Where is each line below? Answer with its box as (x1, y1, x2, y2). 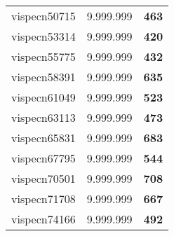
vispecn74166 (11, 211, 76, 227)
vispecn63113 (11, 109, 76, 125)
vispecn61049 (11, 89, 76, 105)
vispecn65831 (11, 130, 76, 146)
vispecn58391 (11, 69, 76, 85)
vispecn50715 (11, 8, 76, 24)
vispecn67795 (11, 150, 76, 166)
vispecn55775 (11, 48, 76, 64)
